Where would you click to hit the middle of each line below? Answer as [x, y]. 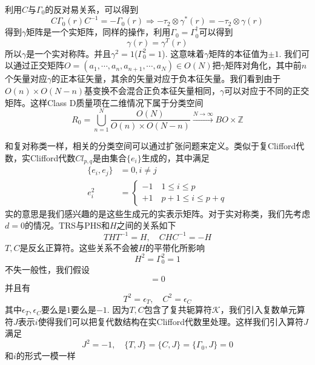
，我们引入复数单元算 [263, 310]
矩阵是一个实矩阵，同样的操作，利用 [98, 32]
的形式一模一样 [46, 356]
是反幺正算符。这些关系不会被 [79, 247]
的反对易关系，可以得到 [92, 9]
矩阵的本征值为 [238, 53]
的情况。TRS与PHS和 [67, 225]
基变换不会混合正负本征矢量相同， [152, 90]
